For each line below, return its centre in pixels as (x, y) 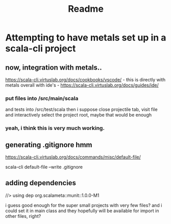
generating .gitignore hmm (49, 144)
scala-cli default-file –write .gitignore (44, 167)
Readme (86, 9)
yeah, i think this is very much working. (55, 128)
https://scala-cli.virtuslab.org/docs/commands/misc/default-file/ (73, 157)
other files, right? (23, 216)
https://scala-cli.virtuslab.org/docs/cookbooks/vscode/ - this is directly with (86, 80)
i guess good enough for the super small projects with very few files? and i (84, 205)
